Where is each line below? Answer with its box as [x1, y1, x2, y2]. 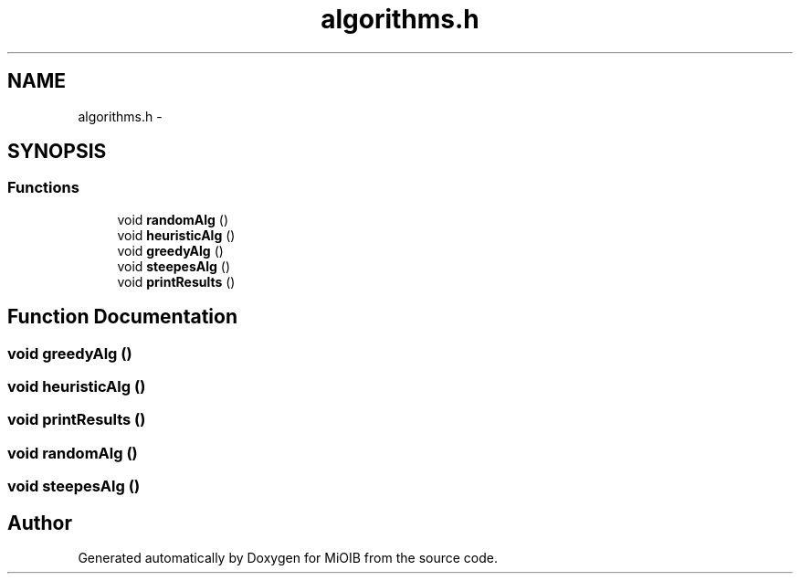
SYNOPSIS [7, 140, 107, 164]
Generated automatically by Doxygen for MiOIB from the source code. [78, 550, 498, 565]
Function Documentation [7, 305, 237, 329]
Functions [7, 178, 79, 197]
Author [7, 511, 72, 534]
